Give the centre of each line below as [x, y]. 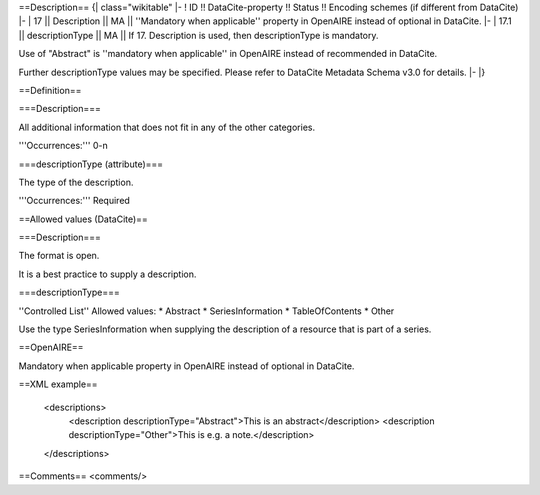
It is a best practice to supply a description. [107, 274]
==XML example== [58, 384]
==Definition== [50, 90]
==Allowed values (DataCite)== [83, 219]
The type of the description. [76, 182]
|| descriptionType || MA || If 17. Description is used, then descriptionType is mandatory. [198, 35]
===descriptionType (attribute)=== [91, 164]
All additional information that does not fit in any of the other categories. [166, 127]
